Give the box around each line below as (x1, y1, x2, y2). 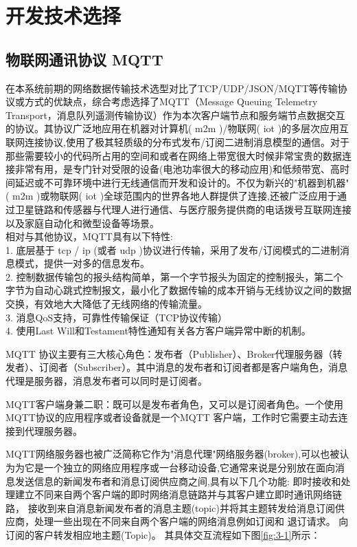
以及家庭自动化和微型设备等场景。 (5, 215, 159, 230)
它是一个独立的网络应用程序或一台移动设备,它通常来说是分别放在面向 (24, 460, 335, 475)
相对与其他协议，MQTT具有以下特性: (5, 229, 173, 244)
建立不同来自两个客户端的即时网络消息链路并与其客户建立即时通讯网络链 (14, 487, 342, 502)
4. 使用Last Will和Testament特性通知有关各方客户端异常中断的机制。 (5, 323, 311, 338)
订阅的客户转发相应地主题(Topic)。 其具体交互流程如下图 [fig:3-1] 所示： (5, 527, 321, 541)
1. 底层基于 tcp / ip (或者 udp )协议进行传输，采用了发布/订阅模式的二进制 (5, 242, 340, 257)
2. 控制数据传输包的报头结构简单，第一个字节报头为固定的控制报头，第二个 (5, 269, 343, 283)
